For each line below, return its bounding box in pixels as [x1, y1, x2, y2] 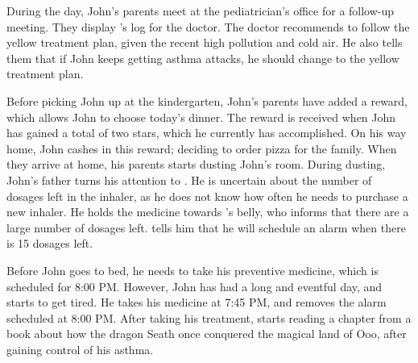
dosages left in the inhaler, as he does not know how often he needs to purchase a [6, 187, 408, 204]
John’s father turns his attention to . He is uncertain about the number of [6, 171, 372, 188]
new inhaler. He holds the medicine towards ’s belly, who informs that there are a [6, 203, 409, 220]
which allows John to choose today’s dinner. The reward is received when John [6, 108, 396, 125]
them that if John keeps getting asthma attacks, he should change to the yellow [6, 49, 399, 66]
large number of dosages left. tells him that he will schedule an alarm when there [6, 219, 406, 236]
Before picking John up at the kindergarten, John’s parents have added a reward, [6, 92, 408, 109]
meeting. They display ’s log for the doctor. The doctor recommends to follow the [6, 18, 410, 35]
